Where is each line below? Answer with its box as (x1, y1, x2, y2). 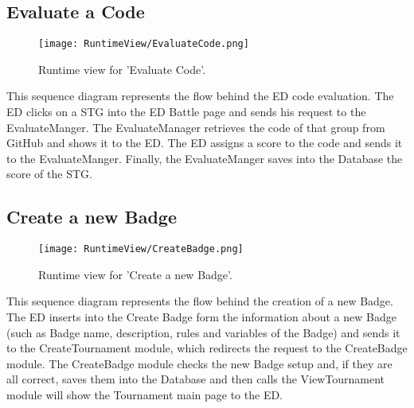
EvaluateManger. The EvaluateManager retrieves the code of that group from (6, 119, 385, 135)
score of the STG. (6, 165, 92, 182)
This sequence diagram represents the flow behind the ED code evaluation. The (6, 87, 394, 104)
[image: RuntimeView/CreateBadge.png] (38, 243, 244, 255)
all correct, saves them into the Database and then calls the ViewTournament (6, 371, 385, 387)
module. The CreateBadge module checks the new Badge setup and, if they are (6, 355, 393, 371)
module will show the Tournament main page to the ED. (6, 387, 283, 403)
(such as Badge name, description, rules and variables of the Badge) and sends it (6, 324, 400, 340)
